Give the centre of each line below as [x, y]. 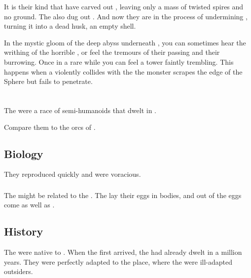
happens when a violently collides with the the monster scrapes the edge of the [123, 71]
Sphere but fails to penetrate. [48, 81]
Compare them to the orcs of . [50, 127]
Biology [24, 153]
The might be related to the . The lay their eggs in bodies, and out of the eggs [123, 195]
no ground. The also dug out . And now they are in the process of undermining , [126, 16]
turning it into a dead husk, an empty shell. [70, 26]
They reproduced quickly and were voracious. [72, 174]
